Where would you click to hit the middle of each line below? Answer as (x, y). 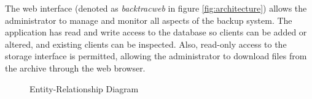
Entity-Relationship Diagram (84, 88)
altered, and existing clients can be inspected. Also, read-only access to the (146, 44)
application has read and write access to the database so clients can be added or (156, 32)
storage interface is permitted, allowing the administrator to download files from (156, 56)
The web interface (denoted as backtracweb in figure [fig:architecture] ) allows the (156, 8)
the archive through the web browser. (75, 68)
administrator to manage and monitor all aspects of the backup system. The (149, 20)
